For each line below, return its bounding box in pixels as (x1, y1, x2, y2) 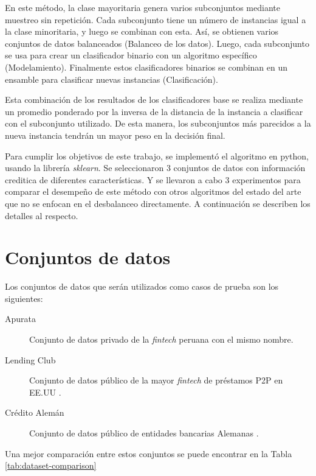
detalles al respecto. (5, 209, 78, 222)
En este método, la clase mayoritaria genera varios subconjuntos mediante (5, 1, 280, 13)
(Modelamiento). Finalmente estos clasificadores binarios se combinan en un (5, 60, 288, 73)
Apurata (5, 312, 36, 325)
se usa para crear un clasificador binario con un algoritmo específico (5, 49, 257, 61)
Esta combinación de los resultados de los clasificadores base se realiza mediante (5, 93, 303, 106)
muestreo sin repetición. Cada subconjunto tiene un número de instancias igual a (5, 13, 306, 26)
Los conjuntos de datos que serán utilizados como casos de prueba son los (5, 280, 279, 293)
